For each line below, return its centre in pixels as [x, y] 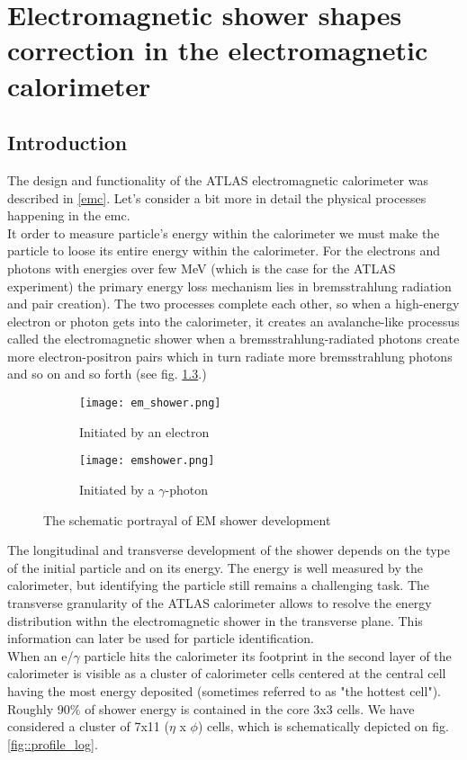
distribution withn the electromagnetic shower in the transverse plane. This [215, 620]
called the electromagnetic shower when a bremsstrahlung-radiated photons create [233, 339]
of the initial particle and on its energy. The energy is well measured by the [215, 567]
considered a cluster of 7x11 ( [88, 726]
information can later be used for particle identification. [161, 638]
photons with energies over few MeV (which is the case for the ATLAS [202, 268]
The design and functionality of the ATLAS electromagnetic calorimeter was [218, 179]
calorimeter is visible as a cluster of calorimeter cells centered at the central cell [227, 673]
